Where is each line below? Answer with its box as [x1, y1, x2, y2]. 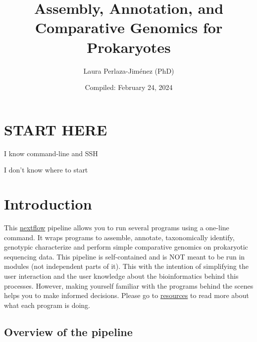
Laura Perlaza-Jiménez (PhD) [83, 65, 174, 76]
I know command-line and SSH [4, 148, 98, 158]
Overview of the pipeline [4, 324, 133, 339]
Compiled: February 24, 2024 [85, 82, 173, 92]
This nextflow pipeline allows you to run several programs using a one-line [4, 222, 229, 232]
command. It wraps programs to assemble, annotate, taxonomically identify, [4, 232, 235, 242]
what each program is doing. [4, 299, 90, 310]
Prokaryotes [87, 37, 171, 57]
